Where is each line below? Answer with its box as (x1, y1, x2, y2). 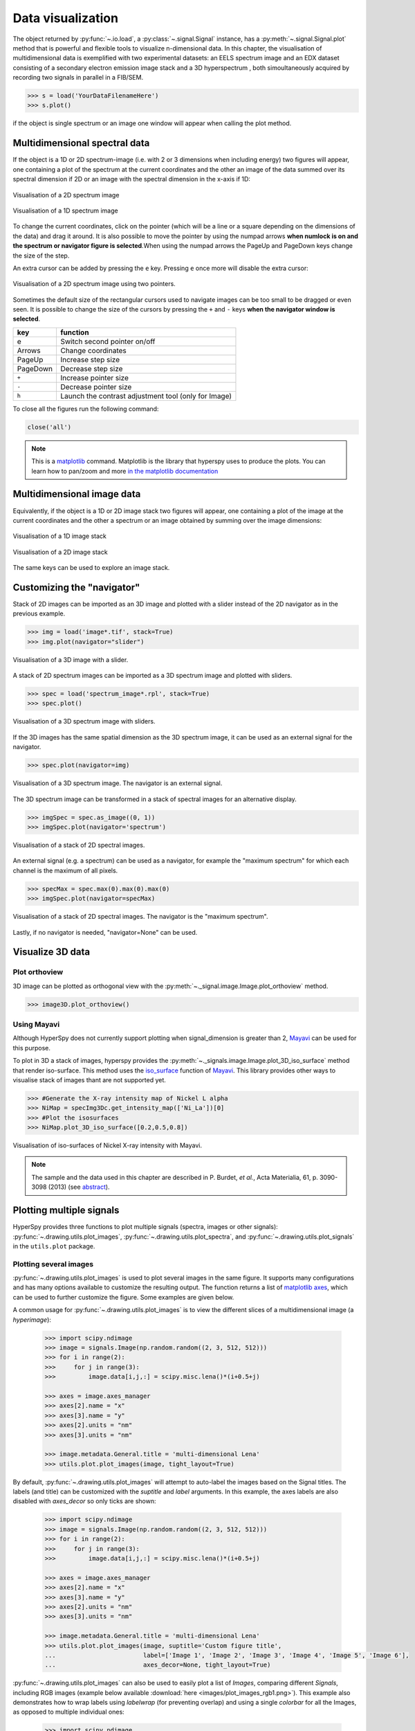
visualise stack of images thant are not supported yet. (12, 1075, 166, 1084)
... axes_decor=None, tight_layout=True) (44, 1661, 271, 1669)
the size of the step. (12, 251, 70, 260)
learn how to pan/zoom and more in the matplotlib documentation (31, 467, 219, 475)
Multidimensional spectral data (12, 137, 150, 149)
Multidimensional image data (12, 488, 141, 500)
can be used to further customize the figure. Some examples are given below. (12, 1293, 234, 1301)
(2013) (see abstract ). (48, 1183, 110, 1191)
